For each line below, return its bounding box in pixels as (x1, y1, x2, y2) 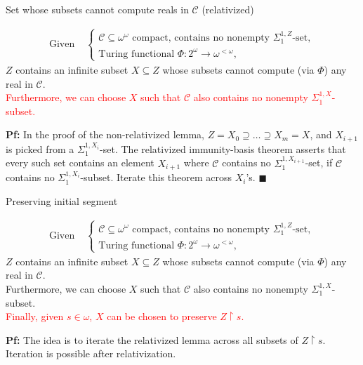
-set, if (305, 155, 333, 170)
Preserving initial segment (6, 193, 118, 208)
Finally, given (6, 309, 64, 324)
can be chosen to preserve (107, 309, 217, 324)
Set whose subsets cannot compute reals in (6, 2, 189, 16)
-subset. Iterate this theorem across (80, 170, 232, 185)
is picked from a (6, 141, 74, 156)
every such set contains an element (6, 155, 154, 170)
